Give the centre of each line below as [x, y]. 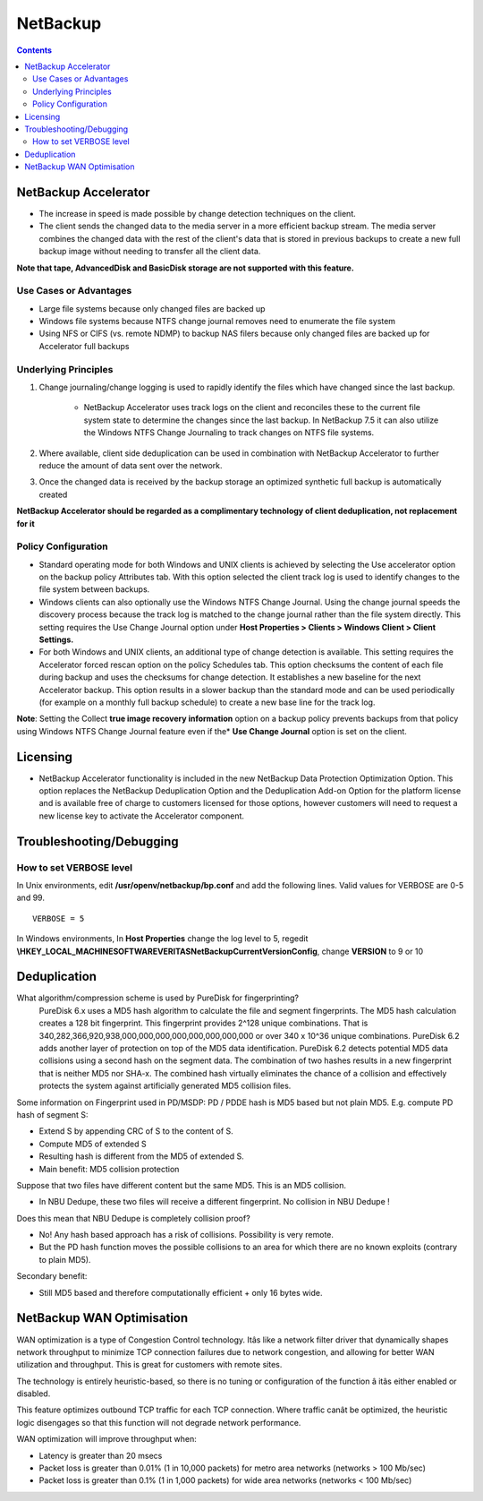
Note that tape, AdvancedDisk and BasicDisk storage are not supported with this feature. [186, 268]
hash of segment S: [52, 1114]
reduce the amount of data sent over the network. [131, 465]
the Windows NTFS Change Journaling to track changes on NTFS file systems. [229, 433]
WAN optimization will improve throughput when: [106, 1439]
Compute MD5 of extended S [93, 1144]
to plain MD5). [65, 1259]
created [53, 494]
